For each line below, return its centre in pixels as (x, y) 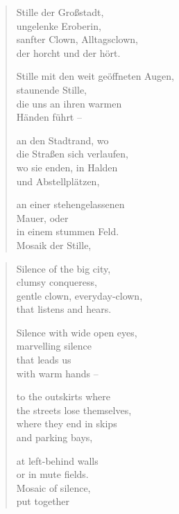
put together (43, 501)
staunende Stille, (52, 89)
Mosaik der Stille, (54, 245)
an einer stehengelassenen (70, 204)
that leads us (44, 360)
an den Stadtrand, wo (62, 140)
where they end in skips (67, 423)
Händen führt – (49, 117)
